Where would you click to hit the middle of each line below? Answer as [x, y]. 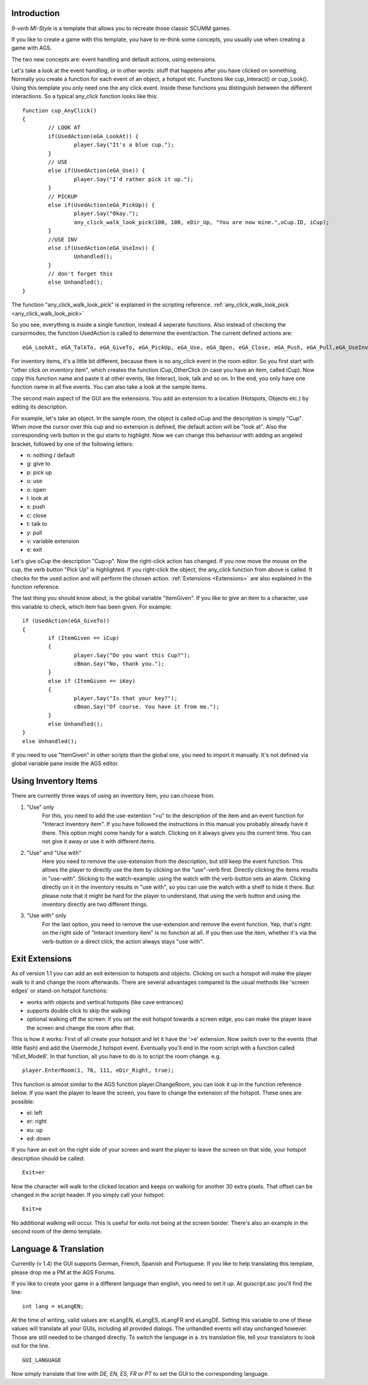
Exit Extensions [41, 959]
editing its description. [40, 407]
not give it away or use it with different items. [99, 841]
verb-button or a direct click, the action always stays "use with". [123, 941]
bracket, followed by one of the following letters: [73, 444]
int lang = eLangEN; [53, 1306]
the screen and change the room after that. [81, 1028]
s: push [36, 507]
